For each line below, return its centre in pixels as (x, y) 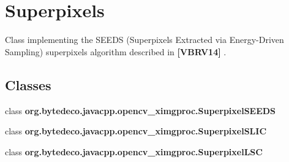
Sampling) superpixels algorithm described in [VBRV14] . (116, 51)
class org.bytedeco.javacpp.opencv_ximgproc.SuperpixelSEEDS (141, 110)
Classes (28, 84)
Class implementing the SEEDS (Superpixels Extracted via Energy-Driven (144, 40)
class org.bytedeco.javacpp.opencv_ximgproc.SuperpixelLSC (134, 151)
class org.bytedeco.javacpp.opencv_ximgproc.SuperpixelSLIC (136, 131)
